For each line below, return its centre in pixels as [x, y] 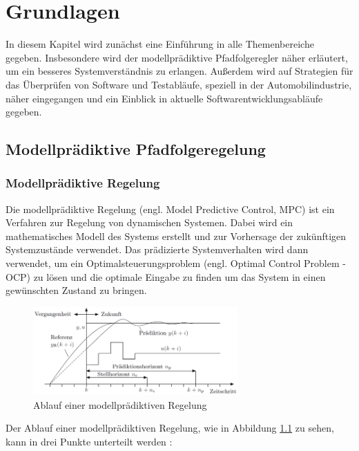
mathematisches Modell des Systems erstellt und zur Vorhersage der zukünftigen [176, 236]
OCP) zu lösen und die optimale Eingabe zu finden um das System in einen [166, 276]
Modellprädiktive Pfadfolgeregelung [136, 149]
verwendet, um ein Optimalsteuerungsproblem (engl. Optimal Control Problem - [176, 263]
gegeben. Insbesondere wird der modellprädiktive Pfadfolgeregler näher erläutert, [177, 57]
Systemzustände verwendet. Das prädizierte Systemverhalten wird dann [157, 249]
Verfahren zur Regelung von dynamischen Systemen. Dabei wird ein [149, 222]
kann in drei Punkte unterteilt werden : [89, 441]
